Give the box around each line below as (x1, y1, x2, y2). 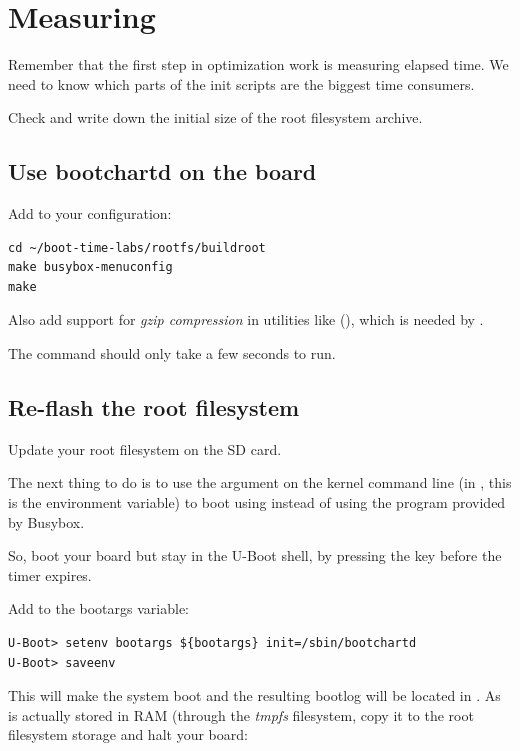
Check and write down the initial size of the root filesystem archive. (8, 107, 423, 128)
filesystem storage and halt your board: (8, 724, 248, 745)
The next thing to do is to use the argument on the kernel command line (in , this (8, 472, 512, 493)
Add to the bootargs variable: (8, 598, 190, 619)
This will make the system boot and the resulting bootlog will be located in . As (8, 685, 501, 706)
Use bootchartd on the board (8, 156, 317, 187)
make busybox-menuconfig (8, 260, 173, 275)
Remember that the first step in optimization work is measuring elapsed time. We (8, 54, 509, 75)
